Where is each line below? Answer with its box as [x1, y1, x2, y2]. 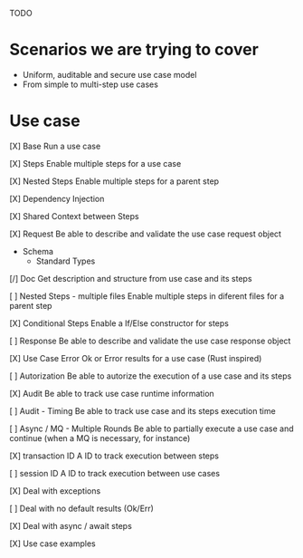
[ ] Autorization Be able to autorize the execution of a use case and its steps [9, 370, 292, 381]
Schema [22, 245, 54, 256]
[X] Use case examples [9, 538, 97, 549]
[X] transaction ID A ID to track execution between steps [9, 450, 220, 461]
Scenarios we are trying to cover [9, 40, 260, 60]
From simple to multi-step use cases [22, 79, 158, 90]
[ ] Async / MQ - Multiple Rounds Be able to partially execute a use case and [9, 423, 294, 434]
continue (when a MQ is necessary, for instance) [9, 432, 191, 443]
